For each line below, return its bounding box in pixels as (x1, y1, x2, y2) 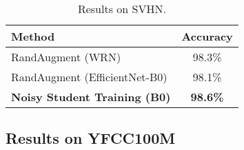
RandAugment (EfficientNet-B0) (11, 69, 167, 85)
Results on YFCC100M (6, 127, 176, 149)
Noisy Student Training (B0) (11, 89, 171, 105)
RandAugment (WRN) (11, 49, 121, 65)
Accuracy (181, 28, 233, 44)
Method (11, 28, 55, 44)
